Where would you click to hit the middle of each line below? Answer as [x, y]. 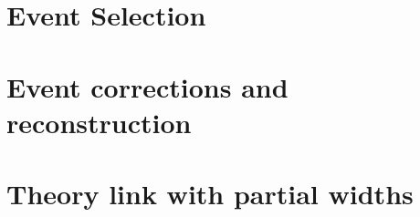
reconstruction [99, 122]
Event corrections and [147, 86]
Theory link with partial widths [210, 194]
